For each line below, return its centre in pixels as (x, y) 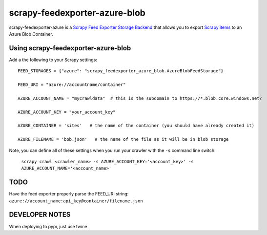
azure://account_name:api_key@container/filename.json (76, 201)
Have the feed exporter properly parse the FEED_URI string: (69, 194)
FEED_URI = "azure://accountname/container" (72, 85)
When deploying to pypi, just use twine (48, 226)
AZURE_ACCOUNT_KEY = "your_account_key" (67, 112)
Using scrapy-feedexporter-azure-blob (70, 48)
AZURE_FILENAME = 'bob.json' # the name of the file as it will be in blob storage (123, 139)
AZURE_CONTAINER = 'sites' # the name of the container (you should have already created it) (136, 126)
